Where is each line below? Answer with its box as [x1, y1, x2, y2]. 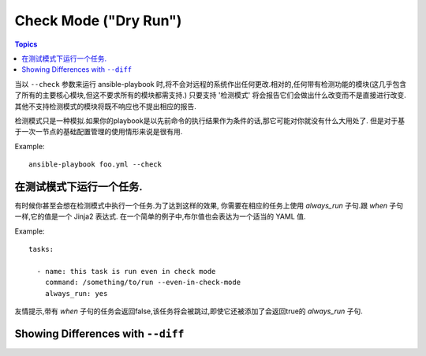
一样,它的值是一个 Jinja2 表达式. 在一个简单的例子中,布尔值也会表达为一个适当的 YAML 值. [14, 212, 306, 221]
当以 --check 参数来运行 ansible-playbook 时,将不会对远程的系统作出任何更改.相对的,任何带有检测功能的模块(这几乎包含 [14, 79, 407, 88]
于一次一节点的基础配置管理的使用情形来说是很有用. [14, 127, 183, 137]
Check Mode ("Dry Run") [14, 12, 182, 29]
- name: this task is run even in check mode [36, 267, 216, 275]
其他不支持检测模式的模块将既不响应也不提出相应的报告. [14, 101, 197, 111]
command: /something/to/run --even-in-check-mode [44, 278, 241, 287]
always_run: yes [44, 289, 108, 298]
